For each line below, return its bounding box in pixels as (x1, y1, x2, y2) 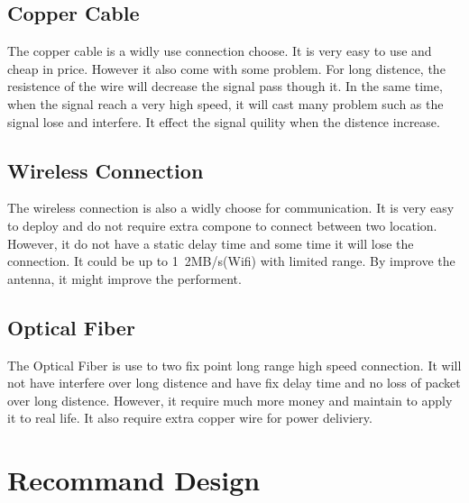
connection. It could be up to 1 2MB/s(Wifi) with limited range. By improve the (7, 251, 455, 270)
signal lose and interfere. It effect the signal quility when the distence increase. (7, 112, 440, 131)
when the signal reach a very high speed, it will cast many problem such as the (7, 94, 444, 113)
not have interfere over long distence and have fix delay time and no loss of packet (7, 373, 461, 392)
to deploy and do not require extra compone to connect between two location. (7, 215, 437, 234)
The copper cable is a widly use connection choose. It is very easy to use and (7, 41, 432, 60)
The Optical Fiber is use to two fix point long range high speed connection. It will (7, 355, 462, 374)
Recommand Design (7, 462, 261, 498)
